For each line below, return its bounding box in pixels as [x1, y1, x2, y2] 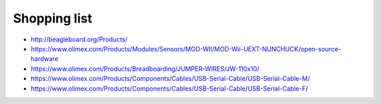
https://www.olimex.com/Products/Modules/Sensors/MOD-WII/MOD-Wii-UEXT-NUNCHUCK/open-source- [30, 44, 341, 53]
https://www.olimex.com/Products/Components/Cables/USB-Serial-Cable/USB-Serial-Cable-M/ [30, 74, 310, 83]
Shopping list [13, 11, 92, 26]
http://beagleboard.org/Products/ [30, 35, 128, 44]
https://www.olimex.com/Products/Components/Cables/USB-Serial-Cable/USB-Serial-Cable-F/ [30, 84, 308, 93]
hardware [30, 55, 59, 63]
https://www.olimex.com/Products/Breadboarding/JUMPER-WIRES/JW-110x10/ [30, 64, 260, 73]
